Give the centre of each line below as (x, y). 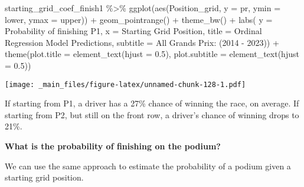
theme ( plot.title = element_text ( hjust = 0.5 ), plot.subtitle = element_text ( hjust (152, 54)
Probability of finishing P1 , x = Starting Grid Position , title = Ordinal (133, 31)
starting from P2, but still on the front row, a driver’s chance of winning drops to (152, 114)
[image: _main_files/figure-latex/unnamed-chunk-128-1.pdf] (125, 84)
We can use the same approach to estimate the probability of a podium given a (148, 166)
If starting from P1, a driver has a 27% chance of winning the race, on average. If (152, 103)
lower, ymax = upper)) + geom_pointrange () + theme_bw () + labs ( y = (139, 19)
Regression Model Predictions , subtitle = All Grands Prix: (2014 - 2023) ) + (142, 42)
